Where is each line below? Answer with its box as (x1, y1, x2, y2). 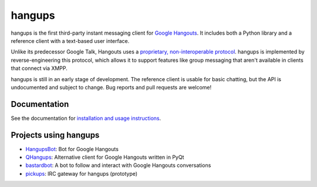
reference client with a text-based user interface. (11, 37, 130, 44)
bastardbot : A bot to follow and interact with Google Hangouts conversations (25, 162, 211, 169)
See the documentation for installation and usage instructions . (11, 115, 161, 122)
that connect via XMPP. (11, 65, 68, 72)
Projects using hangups (11, 130, 100, 140)
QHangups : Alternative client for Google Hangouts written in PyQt (25, 153, 184, 161)
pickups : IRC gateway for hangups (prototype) (25, 170, 138, 177)
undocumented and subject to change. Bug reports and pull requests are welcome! (11, 84, 212, 91)
